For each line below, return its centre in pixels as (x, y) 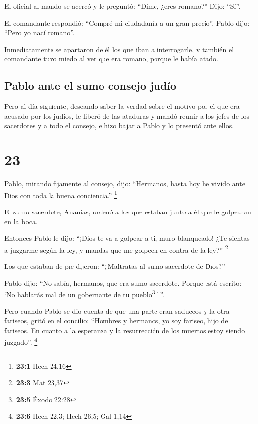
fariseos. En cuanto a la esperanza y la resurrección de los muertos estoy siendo (125, 330)
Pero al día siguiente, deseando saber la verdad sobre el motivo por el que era (122, 106)
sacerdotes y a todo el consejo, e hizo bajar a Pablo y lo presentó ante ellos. (119, 126)
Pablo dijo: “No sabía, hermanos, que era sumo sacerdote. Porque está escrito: (123, 283)
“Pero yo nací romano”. (40, 32)
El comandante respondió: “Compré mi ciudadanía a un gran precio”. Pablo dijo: (127, 23)
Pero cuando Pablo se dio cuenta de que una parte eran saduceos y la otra (117, 311)
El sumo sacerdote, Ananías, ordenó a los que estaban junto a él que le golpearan (128, 211)
